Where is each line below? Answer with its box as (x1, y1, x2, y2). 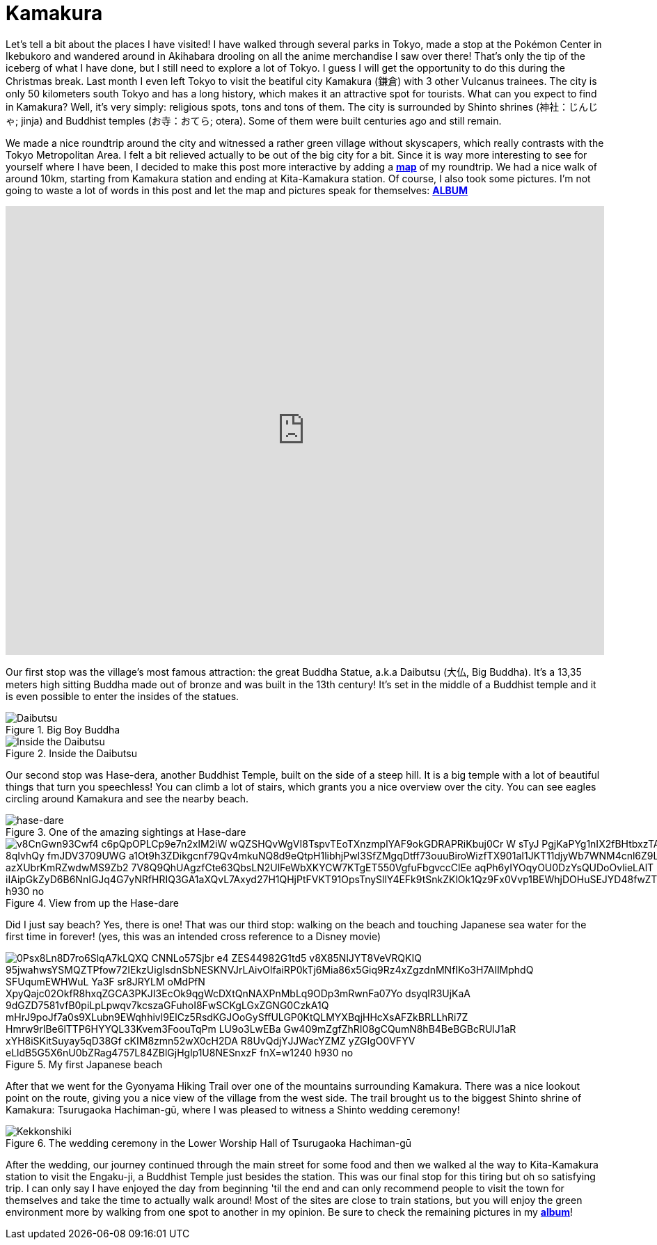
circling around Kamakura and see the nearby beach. (6, 792, 249, 804)
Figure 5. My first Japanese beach (6, 1058, 163, 1070)
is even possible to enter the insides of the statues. (6, 690, 239, 702)
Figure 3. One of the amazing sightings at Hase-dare (6, 825, 246, 838)
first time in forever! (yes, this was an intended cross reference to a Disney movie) (6, 930, 381, 942)
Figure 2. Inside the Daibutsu (6, 747, 137, 759)
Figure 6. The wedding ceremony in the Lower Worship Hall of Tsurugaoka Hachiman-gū (6, 1136, 412, 1149)
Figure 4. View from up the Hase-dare (6, 896, 180, 909)
